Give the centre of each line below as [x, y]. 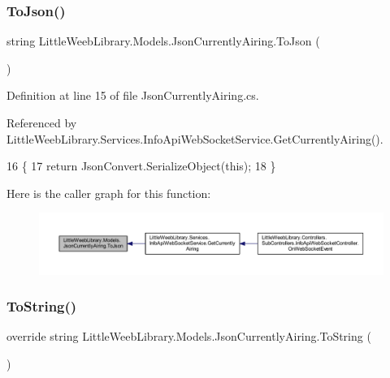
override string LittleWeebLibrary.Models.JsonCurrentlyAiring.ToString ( [189, 336]
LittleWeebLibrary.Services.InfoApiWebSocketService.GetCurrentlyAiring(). [195, 138]
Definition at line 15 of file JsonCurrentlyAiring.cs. [133, 95]
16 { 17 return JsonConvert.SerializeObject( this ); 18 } [141, 166]
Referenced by [42, 122]
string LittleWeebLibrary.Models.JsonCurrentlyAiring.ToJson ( [163, 41]
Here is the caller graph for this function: [109, 193]
